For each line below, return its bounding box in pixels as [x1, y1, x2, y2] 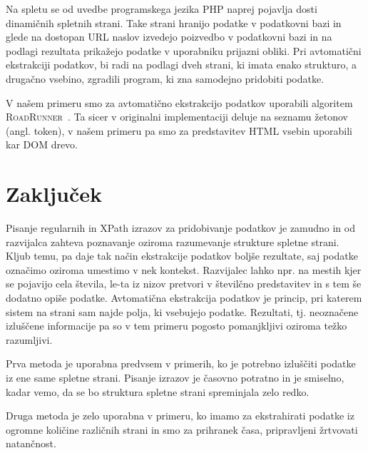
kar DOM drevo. [6, 137, 78, 152]
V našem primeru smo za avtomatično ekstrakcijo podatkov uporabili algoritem [6, 95, 353, 110]
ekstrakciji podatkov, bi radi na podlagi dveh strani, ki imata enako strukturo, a [6, 57, 357, 72]
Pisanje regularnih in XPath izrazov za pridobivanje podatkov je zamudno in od [6, 220, 355, 235]
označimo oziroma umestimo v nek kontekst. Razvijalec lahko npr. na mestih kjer [6, 262, 362, 277]
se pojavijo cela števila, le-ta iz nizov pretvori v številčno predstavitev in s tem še [6, 276, 362, 291]
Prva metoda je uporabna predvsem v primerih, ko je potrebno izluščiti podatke [6, 356, 356, 371]
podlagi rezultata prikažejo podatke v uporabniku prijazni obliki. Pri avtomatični [6, 43, 362, 58]
